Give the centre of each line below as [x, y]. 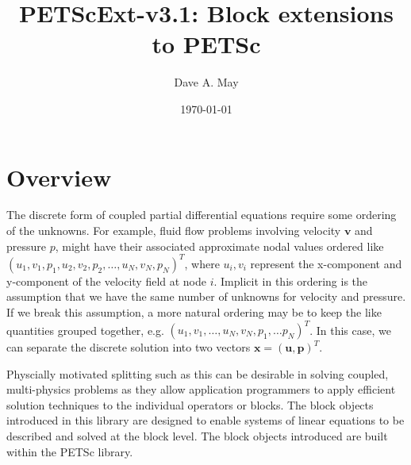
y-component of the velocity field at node [106, 281]
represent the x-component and [326, 263]
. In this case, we [350, 329]
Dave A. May [206, 82]
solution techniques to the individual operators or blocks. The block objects [190, 404]
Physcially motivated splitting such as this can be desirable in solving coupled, [198, 373]
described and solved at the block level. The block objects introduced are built [197, 435]
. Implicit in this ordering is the [291, 281]
